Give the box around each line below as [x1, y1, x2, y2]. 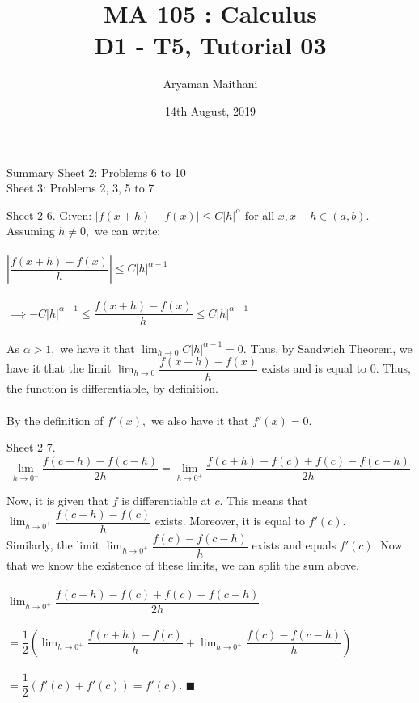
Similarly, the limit [6, 537, 100, 554]
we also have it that [150, 411, 249, 428]
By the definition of [6, 411, 104, 428]
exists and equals [252, 537, 336, 554]
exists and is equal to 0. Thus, [261, 360, 411, 377]
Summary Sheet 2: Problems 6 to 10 [6, 163, 186, 180]
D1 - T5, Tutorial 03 [94, 28, 327, 61]
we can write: [94, 222, 161, 239]
